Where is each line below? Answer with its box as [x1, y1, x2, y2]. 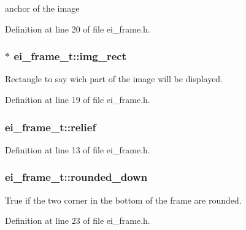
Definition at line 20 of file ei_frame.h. [5, 22, 150, 35]
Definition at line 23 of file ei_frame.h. [5, 214, 150, 227]
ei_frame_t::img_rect [13, 48, 126, 64]
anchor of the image [5, 2, 80, 14]
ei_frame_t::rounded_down [5, 169, 148, 185]
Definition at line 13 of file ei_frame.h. [5, 143, 150, 156]
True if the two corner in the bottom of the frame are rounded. [5, 193, 242, 206]
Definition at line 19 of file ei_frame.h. [5, 93, 150, 105]
